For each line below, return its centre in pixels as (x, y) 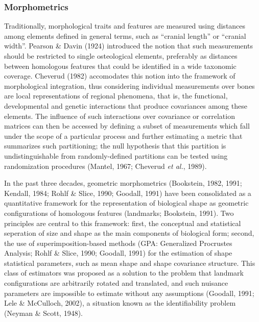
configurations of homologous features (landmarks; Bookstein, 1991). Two (119, 213)
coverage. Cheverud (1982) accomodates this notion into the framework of (120, 76)
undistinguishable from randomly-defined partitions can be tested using (116, 155)
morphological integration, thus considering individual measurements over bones (129, 85)
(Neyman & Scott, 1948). (43, 313)
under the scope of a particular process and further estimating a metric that (123, 135)
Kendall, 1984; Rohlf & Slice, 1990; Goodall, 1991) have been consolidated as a (128, 193)
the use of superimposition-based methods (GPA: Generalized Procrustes (118, 243)
